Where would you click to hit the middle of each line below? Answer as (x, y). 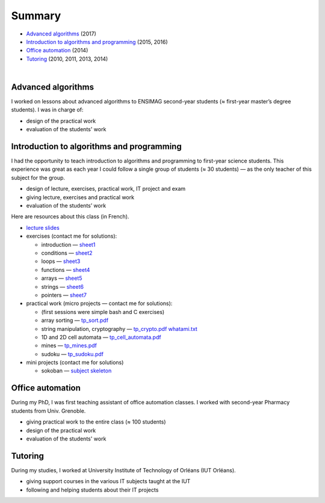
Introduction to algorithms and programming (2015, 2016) (97, 42)
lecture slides (43, 227)
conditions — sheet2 (67, 253)
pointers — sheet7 (64, 295)
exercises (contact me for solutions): (72, 236)
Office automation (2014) (57, 51)
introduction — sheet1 (68, 244)
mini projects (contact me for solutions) (75, 363)
